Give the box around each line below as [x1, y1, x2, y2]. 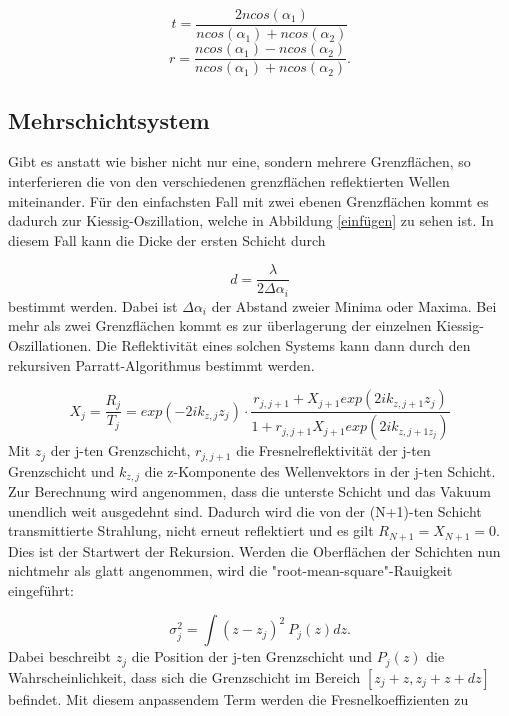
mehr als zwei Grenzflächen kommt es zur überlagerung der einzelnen [8, 315, 432, 336]
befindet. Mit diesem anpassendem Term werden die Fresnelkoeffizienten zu [8, 688, 469, 709]
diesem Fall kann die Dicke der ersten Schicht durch [8, 229, 326, 250]
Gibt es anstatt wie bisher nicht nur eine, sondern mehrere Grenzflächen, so [8, 151, 471, 172]
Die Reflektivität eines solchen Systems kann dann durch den [95, 335, 471, 355]
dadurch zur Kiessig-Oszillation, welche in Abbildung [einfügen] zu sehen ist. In [8, 210, 494, 231]
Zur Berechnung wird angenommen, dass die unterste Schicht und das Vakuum [8, 480, 491, 501]
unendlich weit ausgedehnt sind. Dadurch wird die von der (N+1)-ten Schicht [8, 500, 482, 521]
